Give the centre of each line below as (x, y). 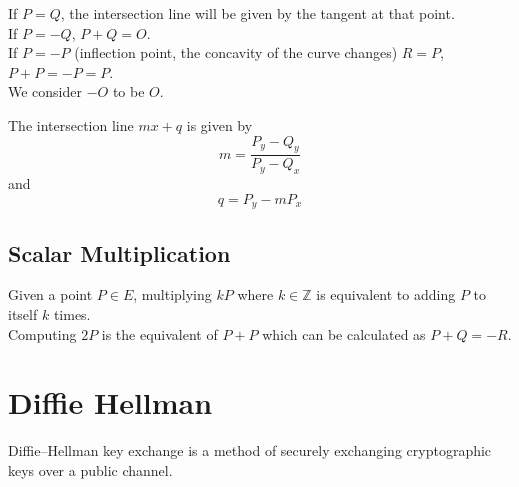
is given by (219, 124)
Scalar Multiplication (119, 252)
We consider (45, 91)
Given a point (50, 294)
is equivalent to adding (386, 294)
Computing (42, 333)
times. (72, 314)
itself (23, 314)
